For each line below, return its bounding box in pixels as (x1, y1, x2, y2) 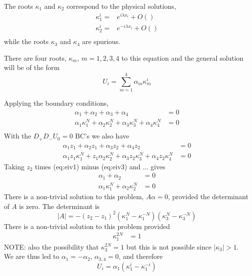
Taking (4, 161, 25, 171)
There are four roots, (4, 52, 66, 63)
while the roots (4, 36, 49, 46)
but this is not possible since (126, 241, 211, 252)
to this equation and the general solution (121, 52, 244, 63)
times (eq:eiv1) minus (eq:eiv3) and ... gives (35, 161, 166, 171)
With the (4, 131, 31, 141)
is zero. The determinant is (19, 201, 100, 211)
